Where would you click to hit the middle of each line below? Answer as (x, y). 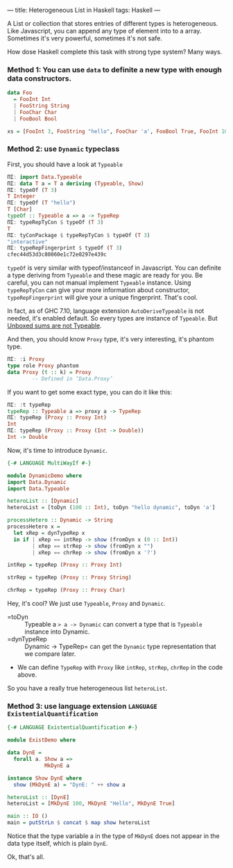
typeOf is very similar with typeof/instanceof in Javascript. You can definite (114, 268)
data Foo (20, 93)
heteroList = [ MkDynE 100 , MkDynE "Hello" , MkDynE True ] (91, 804)
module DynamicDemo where (44, 476)
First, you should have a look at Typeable (65, 164)
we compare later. (50, 654)
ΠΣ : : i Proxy (26, 360)
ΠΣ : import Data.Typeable (44, 177)
